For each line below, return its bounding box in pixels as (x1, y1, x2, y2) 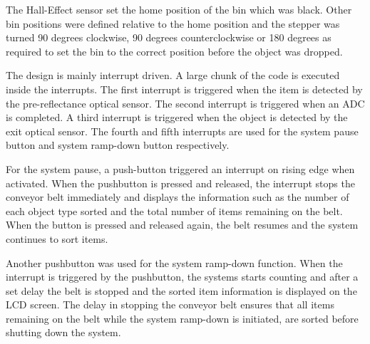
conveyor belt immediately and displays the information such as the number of (6, 189, 349, 204)
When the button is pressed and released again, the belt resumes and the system (6, 217, 359, 232)
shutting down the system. (6, 325, 121, 340)
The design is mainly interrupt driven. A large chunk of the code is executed (6, 68, 340, 83)
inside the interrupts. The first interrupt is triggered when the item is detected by (6, 81, 363, 96)
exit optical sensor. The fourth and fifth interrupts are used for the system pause (6, 123, 359, 138)
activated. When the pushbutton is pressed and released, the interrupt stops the (6, 175, 355, 190)
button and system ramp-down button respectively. (6, 137, 230, 152)
